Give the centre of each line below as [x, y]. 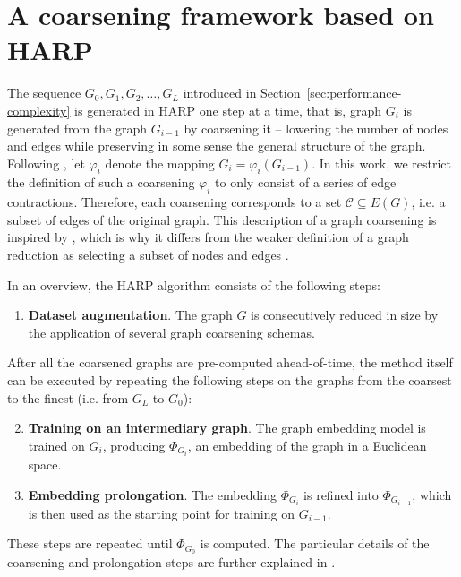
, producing [134, 445]
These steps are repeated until [90, 543]
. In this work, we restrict [381, 163]
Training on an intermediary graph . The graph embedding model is [227, 428]
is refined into [341, 494]
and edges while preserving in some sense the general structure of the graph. [217, 146]
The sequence [44, 93]
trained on [56, 445]
